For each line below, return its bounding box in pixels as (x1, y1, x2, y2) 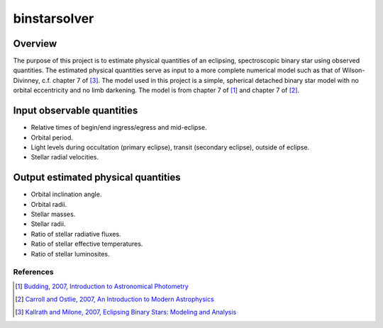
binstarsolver (13, 11, 94, 26)
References (13, 267, 54, 277)
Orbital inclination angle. (30, 190, 102, 198)
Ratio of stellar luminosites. (30, 249, 110, 258)
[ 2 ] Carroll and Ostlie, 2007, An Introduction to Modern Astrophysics (15, 295, 214, 304)
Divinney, (13, 76, 40, 84)
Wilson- (341, 66, 365, 74)
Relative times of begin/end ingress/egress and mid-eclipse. (30, 123, 207, 132)
